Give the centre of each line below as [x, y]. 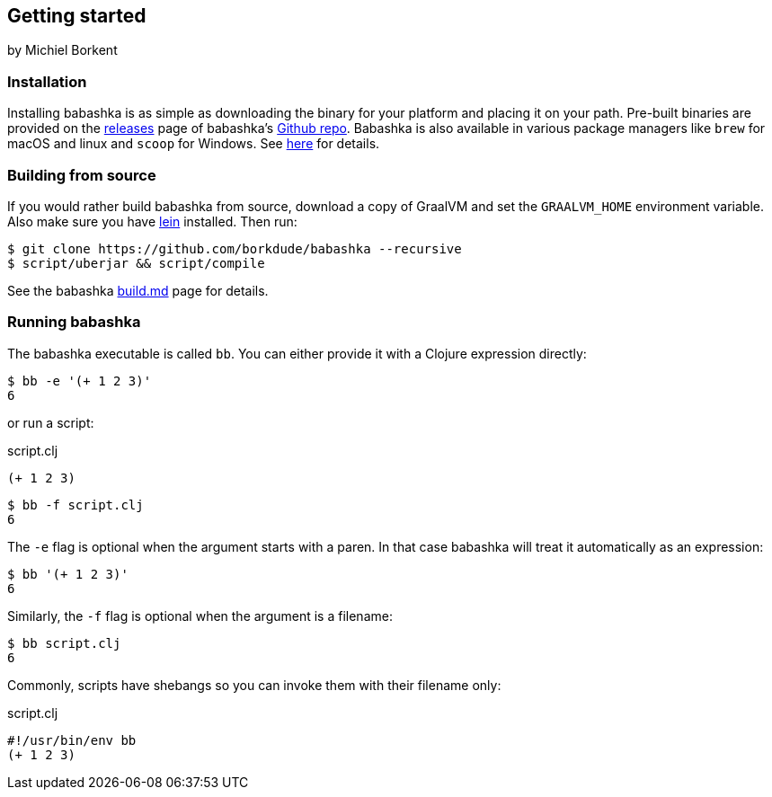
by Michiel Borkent [62, 50]
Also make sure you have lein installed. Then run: [152, 221]
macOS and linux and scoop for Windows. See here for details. [194, 144]
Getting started [77, 16]
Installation [47, 81]
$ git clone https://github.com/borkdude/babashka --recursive [235, 248]
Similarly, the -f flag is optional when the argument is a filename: [200, 615]
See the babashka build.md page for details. [138, 290]
